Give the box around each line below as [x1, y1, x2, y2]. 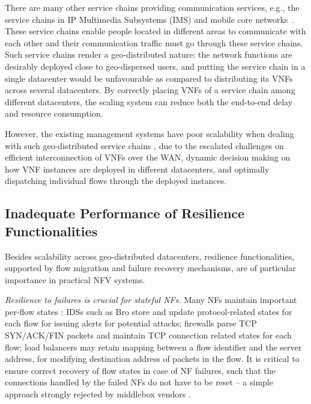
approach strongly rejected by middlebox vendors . [5, 388, 191, 400]
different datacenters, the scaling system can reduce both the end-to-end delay [5, 95, 293, 108]
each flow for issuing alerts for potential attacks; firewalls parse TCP [5, 317, 257, 329]
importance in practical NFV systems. [5, 273, 145, 286]
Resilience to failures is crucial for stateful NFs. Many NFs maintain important [5, 293, 297, 306]
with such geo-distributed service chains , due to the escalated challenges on [5, 139, 284, 151]
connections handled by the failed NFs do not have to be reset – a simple [5, 376, 273, 388]
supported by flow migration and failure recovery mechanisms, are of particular [5, 262, 296, 274]
